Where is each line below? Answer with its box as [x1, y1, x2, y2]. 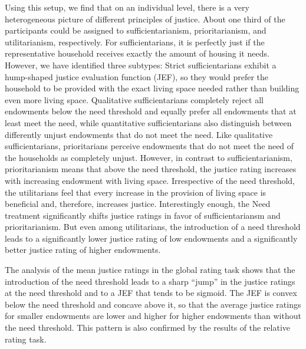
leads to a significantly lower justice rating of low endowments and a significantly [5, 232, 298, 244]
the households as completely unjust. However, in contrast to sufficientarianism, [5, 151, 292, 163]
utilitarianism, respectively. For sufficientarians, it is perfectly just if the [5, 35, 265, 48]
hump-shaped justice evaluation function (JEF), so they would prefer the [5, 70, 268, 83]
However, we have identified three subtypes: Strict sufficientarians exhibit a [5, 58, 277, 71]
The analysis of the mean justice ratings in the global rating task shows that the [5, 264, 295, 276]
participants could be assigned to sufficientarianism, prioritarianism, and [5, 24, 266, 37]
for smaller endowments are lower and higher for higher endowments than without [5, 310, 301, 322]
